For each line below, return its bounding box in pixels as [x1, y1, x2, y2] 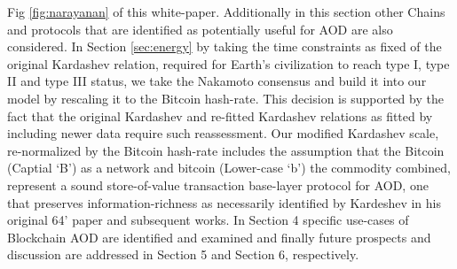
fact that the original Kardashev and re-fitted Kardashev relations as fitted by [7, 106, 433, 125]
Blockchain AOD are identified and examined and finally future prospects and [7, 227, 431, 246]
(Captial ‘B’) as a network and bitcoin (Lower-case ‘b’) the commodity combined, [7, 158, 451, 177]
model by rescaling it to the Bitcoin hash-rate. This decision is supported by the [7, 88, 444, 107]
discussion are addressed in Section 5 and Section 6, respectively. [7, 245, 359, 264]
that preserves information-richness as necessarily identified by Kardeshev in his [7, 193, 441, 211]
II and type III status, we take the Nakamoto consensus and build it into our [7, 72, 427, 90]
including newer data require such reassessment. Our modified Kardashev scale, [7, 124, 439, 142]
